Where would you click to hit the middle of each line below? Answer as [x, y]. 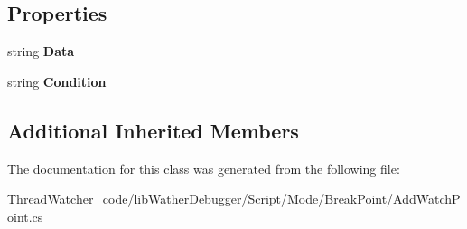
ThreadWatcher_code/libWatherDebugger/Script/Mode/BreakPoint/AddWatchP [234, 199]
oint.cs [25, 216]
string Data [41, 51]
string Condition [57, 81]
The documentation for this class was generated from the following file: [204, 168]
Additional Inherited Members [153, 130]
